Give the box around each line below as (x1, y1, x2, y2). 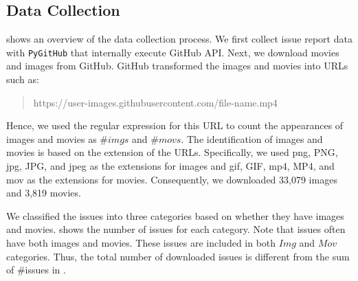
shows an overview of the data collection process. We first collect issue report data (6, 32, 353, 46)
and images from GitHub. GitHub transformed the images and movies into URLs (6, 58, 348, 73)
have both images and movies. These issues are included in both (6, 235, 276, 249)
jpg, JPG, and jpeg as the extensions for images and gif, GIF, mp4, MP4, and (6, 159, 335, 173)
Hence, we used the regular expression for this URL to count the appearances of (6, 118, 344, 133)
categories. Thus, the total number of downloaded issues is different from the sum (6, 249, 350, 263)
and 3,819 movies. (6, 186, 81, 200)
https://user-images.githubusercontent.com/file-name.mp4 (33, 95, 278, 109)
